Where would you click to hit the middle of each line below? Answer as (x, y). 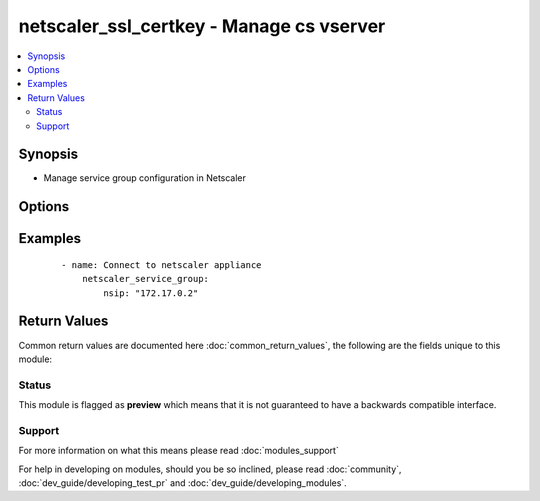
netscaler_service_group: (145, 279)
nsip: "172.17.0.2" (151, 293)
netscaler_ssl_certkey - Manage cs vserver (202, 26)
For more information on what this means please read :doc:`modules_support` (178, 451)
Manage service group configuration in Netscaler (145, 178)
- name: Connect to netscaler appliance (161, 264)
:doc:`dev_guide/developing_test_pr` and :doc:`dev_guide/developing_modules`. (182, 482)
